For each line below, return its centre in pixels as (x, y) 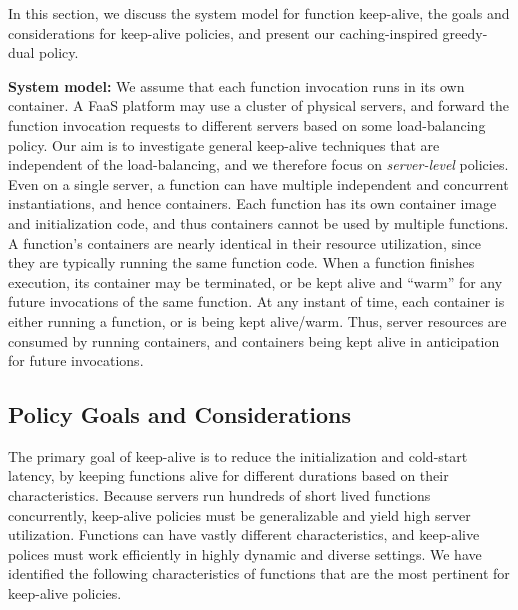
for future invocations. (76, 360)
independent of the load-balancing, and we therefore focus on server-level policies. (258, 164)
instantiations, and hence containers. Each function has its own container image (252, 203)
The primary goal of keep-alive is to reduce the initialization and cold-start (238, 455)
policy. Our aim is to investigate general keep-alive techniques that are (224, 144)
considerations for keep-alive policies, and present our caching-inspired (223, 32)
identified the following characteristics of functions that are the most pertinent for (259, 573)
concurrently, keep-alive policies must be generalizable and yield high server (239, 514)
